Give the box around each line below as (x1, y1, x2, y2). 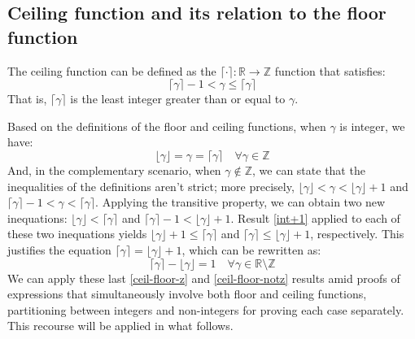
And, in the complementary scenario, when (7, 161, 221, 178)
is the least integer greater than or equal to (70, 90, 286, 107)
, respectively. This (310, 225, 404, 242)
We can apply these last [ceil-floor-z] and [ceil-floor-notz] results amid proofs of (7, 269, 400, 286)
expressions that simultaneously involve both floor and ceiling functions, (7, 285, 367, 302)
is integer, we (339, 117, 405, 134)
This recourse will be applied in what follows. (7, 317, 234, 334)
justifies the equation (7, 241, 111, 258)
